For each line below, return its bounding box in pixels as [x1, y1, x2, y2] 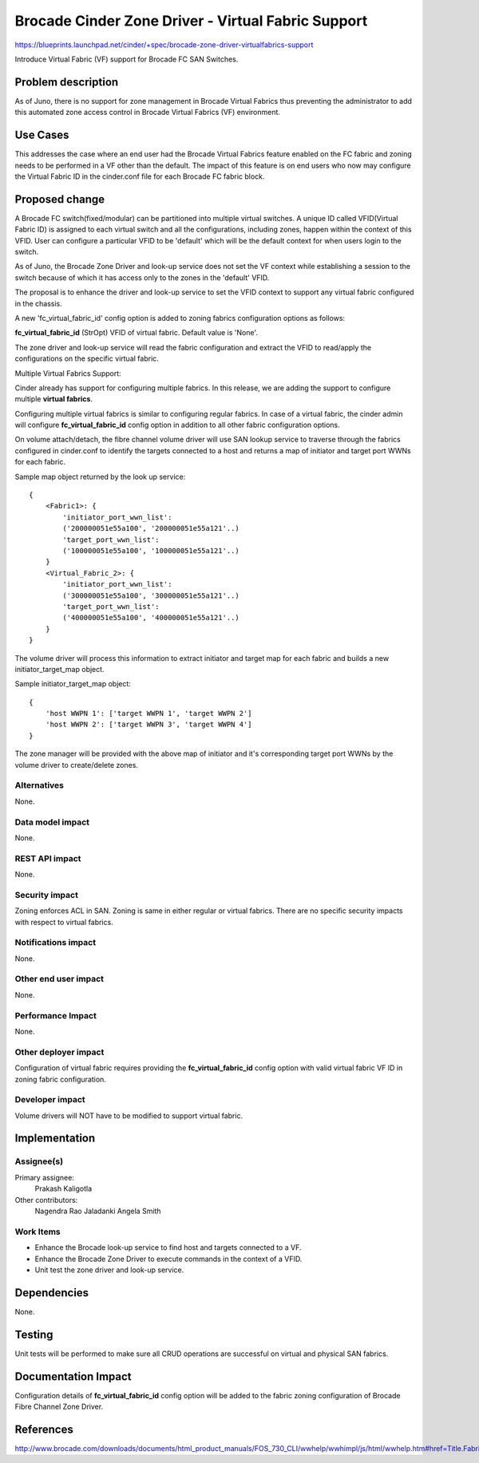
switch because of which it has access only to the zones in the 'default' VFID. [14, 272, 270, 283]
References [14, 1422, 73, 1436]
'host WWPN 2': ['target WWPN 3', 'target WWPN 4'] [45, 720, 252, 730]
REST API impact [14, 852, 81, 864]
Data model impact [14, 817, 90, 828]
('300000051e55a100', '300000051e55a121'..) [62, 591, 239, 600]
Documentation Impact [14, 1370, 132, 1383]
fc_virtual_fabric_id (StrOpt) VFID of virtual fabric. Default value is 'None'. [14, 328, 259, 338]
